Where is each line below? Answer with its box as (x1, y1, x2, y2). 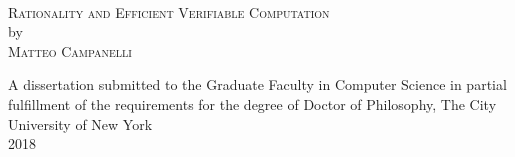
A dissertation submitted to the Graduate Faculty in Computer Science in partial (8, 74, 507, 95)
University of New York (8, 113, 153, 134)
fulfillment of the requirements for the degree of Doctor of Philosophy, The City (8, 93, 497, 114)
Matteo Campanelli (8, 40, 132, 61)
